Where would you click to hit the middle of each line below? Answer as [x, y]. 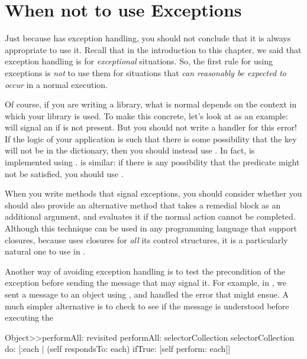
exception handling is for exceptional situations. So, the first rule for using [139, 61]
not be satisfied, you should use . [64, 173]
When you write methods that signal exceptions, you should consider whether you [153, 193]
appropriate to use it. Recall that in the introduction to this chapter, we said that [153, 49]
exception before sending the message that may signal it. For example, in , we [146, 283]
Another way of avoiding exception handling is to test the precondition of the [145, 271]
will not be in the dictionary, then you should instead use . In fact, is [130, 150]
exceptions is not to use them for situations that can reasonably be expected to [146, 72]
